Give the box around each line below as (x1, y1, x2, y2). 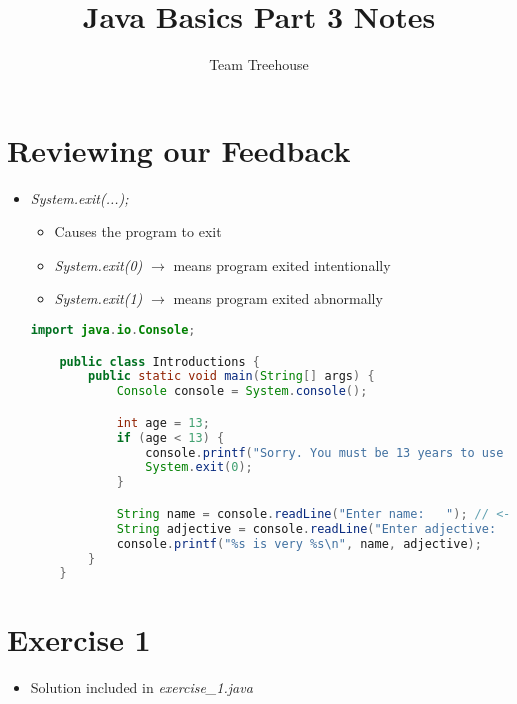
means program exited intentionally (173, 254, 391, 275)
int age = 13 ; (116, 415, 210, 430)
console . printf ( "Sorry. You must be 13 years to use (145, 445, 504, 460)
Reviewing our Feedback (7, 129, 351, 170)
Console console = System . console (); (116, 384, 368, 399)
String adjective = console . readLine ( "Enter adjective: (116, 521, 497, 536)
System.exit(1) (54, 288, 143, 309)
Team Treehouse (209, 54, 309, 75)
